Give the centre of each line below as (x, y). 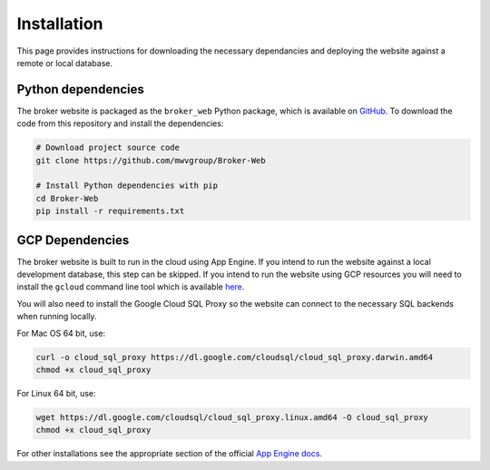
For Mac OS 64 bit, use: (61, 333)
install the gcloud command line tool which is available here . (131, 287)
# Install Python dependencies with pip (127, 186)
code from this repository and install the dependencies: (120, 123)
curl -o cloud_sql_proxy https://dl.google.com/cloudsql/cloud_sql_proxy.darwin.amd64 (235, 357)
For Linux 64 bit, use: (56, 393)
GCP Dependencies (73, 240)
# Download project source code (108, 148)
